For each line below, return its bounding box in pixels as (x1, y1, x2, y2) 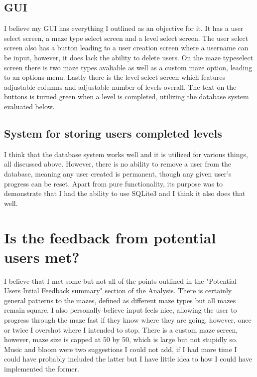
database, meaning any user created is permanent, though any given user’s (4, 168, 232, 179)
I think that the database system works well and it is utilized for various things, (4, 149, 248, 159)
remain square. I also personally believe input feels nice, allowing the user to (4, 305, 237, 315)
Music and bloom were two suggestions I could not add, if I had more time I (4, 344, 237, 354)
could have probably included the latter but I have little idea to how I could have (4, 354, 253, 364)
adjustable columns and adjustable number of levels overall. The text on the (4, 81, 237, 92)
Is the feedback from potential (4, 227, 216, 247)
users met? (4, 246, 80, 267)
